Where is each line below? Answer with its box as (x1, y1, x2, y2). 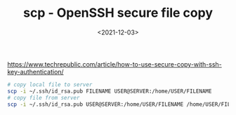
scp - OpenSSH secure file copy (23, 5, 213, 21)
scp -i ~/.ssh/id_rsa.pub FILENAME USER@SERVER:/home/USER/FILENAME (7, 88, 212, 95)
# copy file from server (7, 94, 80, 101)
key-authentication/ (7, 67, 65, 76)
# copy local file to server (7, 81, 93, 88)
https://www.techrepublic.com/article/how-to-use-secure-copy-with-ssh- (7, 60, 223, 68)
